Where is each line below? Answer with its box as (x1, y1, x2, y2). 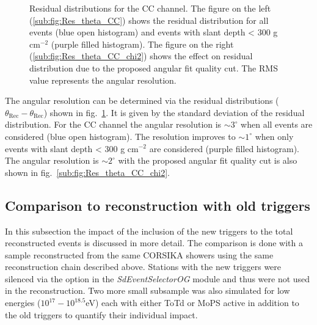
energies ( (5, 296, 41, 309)
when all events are (241, 118, 313, 131)
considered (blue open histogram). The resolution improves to (5, 130, 236, 142)
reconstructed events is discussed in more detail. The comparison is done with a (5, 236, 303, 249)
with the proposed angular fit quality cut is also (118, 154, 297, 167)
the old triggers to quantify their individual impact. (5, 308, 198, 321)
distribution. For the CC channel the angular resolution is (5, 118, 222, 131)
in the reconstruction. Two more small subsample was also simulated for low (5, 284, 290, 297)
